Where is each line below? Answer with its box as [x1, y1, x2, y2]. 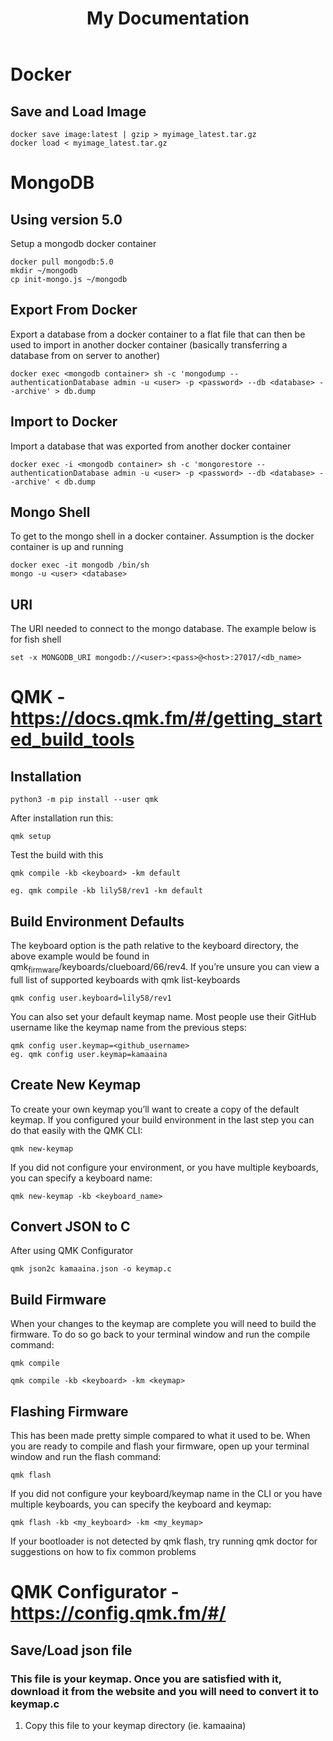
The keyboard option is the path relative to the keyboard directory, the [10, 940, 299, 952]
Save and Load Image [10, 103, 147, 120]
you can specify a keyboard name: [10, 1172, 153, 1184]
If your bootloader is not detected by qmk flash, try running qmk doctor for [10, 1535, 318, 1547]
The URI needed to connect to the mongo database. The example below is [10, 623, 317, 635]
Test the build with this [10, 849, 104, 861]
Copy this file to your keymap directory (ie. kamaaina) [24, 1719, 247, 1731]
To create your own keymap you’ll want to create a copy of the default [10, 1103, 300, 1115]
